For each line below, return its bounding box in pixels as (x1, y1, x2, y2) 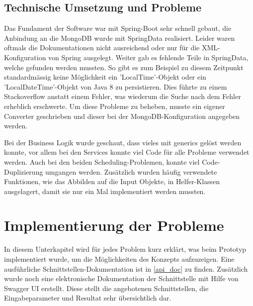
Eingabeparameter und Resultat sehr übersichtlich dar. (4, 293, 171, 303)
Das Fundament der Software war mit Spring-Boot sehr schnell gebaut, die (4, 23, 232, 33)
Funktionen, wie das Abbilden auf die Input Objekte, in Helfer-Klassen (4, 176, 220, 187)
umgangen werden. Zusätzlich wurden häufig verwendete (45, 166, 217, 177)
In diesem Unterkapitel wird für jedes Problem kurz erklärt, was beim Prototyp (4, 244, 247, 254)
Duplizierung (4, 166, 43, 177)
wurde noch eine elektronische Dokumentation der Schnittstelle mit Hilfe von (4, 273, 239, 284)
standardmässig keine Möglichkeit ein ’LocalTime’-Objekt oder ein (4, 72, 206, 82)
